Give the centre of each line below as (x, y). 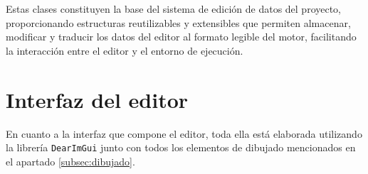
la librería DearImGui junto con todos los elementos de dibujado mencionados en (181, 147)
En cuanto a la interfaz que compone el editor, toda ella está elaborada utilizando (184, 133)
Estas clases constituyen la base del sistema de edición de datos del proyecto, (174, 9)
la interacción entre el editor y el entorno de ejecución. (125, 50)
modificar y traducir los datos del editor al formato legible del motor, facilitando (181, 37)
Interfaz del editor (97, 99)
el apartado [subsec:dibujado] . (70, 161)
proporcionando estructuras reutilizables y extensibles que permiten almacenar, (178, 22)
